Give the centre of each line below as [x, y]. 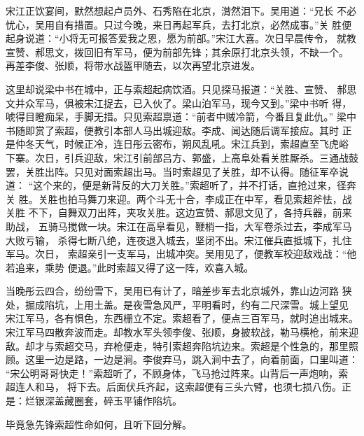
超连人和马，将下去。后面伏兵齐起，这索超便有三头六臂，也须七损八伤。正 [178, 387]
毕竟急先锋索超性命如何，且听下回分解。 [99, 424]
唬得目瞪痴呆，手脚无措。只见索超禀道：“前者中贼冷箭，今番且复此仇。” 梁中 [181, 117]
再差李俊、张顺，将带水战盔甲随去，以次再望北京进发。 [133, 65]
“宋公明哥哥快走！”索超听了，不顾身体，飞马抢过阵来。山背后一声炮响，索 [177, 373]
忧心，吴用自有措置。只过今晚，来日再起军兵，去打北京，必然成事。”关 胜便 [179, 24]
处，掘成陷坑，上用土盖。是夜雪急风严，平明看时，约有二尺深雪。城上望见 [177, 304]
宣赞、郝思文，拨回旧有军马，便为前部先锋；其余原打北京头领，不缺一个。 [177, 51]
